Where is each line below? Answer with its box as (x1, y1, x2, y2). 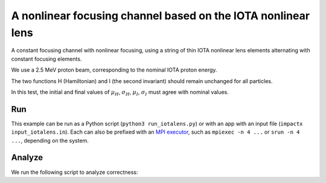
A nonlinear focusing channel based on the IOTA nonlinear (11, 9, 310, 22)
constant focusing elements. (11, 55, 82, 63)
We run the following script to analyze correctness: (11, 169, 138, 176)
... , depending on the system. (11, 137, 89, 144)
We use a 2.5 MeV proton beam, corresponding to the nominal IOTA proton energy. (11, 66, 217, 73)
